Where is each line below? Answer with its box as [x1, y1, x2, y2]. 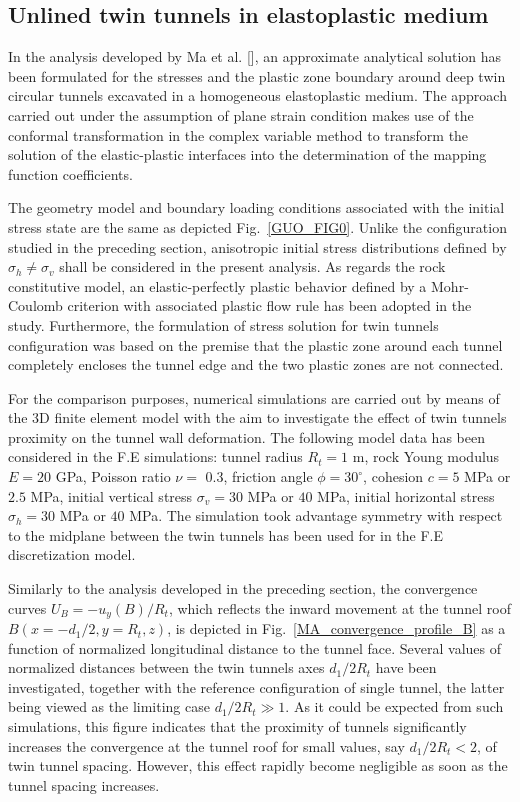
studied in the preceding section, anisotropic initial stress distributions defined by [8, 236, 507, 257]
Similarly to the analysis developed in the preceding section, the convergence [8, 578, 478, 599]
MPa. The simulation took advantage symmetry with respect [129, 505, 503, 526]
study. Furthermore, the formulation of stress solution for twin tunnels [8, 314, 439, 335]
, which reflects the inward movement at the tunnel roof [168, 597, 511, 618]
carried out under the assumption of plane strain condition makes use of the [8, 104, 474, 125]
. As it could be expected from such [285, 696, 504, 717]
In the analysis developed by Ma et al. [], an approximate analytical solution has [8, 46, 502, 67]
